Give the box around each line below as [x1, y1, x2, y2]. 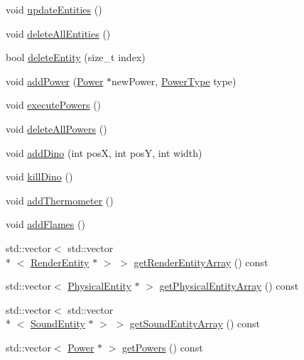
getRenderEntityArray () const [134, 254, 268, 269]
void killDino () [6, 169, 73, 184]
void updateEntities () [6, 2, 102, 16]
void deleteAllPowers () [6, 121, 107, 136]
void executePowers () [6, 97, 102, 112]
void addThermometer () [6, 192, 114, 207]
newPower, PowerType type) [112, 73, 237, 88]
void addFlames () [6, 217, 85, 231]
